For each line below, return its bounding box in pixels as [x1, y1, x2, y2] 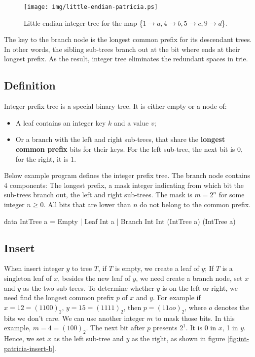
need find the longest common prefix [4, 292, 114, 303]
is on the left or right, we [162, 282, 238, 293]
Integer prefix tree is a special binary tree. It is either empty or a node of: [4, 101, 227, 111]
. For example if [153, 292, 201, 303]
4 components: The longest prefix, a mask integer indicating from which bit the [4, 179, 244, 190]
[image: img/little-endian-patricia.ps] [24, 3, 158, 10]
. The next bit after [86, 322, 145, 333]
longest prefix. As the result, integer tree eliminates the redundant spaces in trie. [4, 53, 248, 64]
